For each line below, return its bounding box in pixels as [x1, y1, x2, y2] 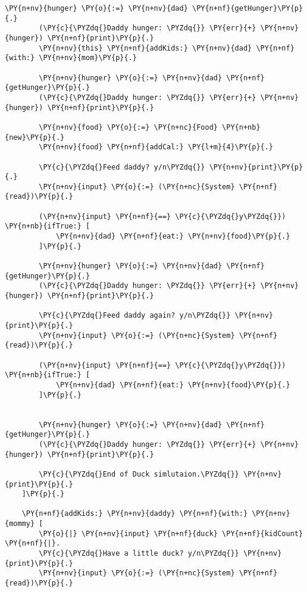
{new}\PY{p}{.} [5, 133, 65, 142]
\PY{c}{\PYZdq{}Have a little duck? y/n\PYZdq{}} [39, 549, 239, 558]
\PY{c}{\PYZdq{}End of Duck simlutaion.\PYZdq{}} [39, 469, 239, 478]
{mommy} [5, 519, 35, 528]
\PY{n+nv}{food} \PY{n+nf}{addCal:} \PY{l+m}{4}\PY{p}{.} [39, 143, 274, 152]
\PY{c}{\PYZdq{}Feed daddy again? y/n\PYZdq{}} [39, 311, 231, 320]
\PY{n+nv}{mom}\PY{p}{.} [39, 54, 137, 62]
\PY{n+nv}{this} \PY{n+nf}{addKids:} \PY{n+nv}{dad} [39, 43, 252, 52]
